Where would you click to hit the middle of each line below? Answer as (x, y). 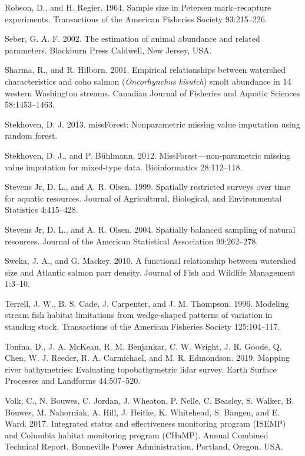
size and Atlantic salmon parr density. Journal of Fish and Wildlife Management (150, 272)
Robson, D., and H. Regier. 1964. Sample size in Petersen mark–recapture (138, 7)
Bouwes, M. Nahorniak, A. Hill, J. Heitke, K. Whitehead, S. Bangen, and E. (142, 412)
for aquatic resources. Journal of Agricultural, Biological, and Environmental (143, 198)
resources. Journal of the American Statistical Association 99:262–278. (132, 241)
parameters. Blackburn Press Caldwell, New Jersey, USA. (108, 50)
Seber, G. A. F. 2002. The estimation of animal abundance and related (132, 38)
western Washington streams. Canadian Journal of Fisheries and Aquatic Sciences (152, 93)
